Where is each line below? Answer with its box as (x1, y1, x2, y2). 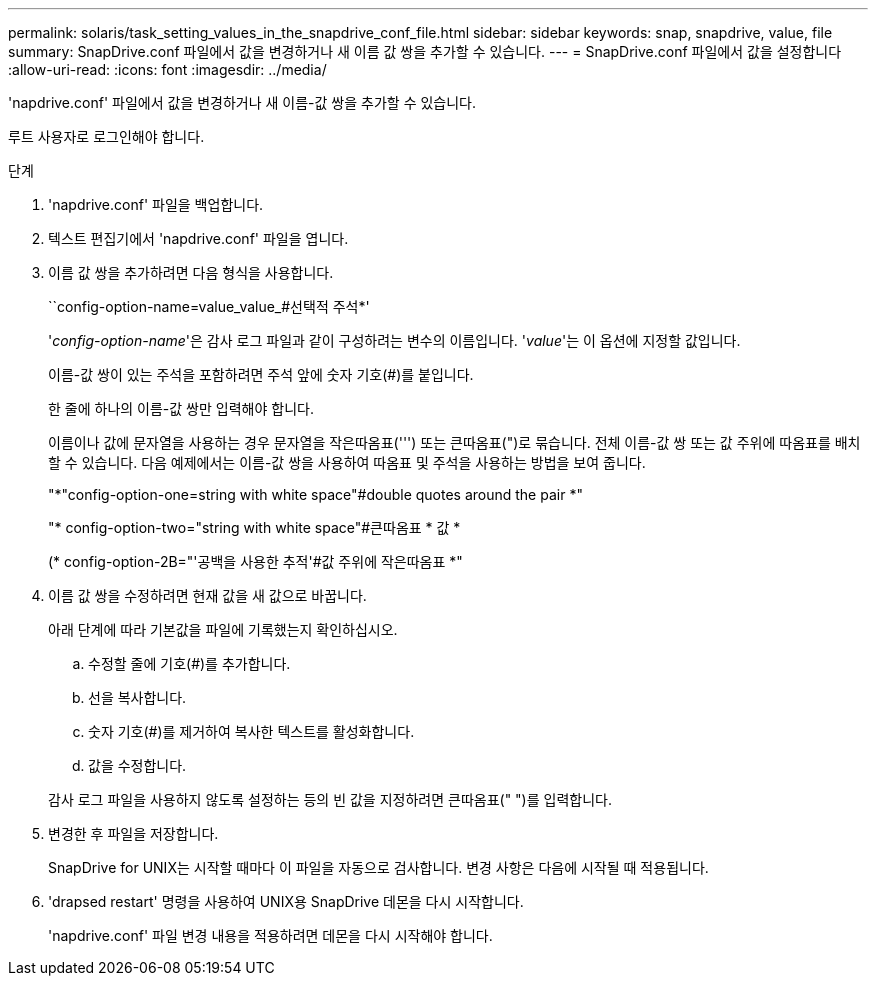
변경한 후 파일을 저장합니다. (48, 825, 219, 842)
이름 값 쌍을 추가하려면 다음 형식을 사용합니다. (48, 264, 334, 281)
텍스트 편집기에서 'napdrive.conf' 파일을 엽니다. (48, 230, 349, 247)
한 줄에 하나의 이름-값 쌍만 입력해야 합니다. (48, 400, 314, 417)
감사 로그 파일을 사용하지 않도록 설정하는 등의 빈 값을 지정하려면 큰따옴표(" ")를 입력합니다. (48, 791, 612, 808)
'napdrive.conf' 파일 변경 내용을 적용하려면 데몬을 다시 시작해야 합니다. (48, 927, 493, 944)
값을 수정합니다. (88, 757, 187, 774)
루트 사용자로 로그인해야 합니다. (8, 128, 205, 145)
